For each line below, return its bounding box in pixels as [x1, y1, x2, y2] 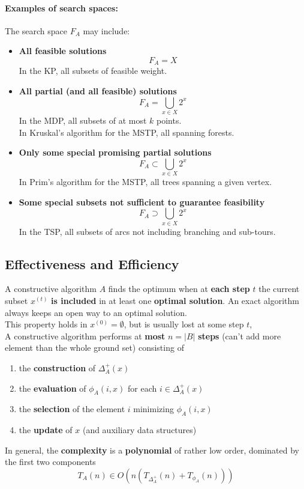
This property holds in [5, 318, 88, 330]
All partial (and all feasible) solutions [19, 85, 177, 97]
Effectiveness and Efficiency [5, 254, 179, 273]
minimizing [133, 402, 174, 415]
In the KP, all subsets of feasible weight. [19, 64, 167, 77]
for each [128, 381, 157, 394]
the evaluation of [19, 381, 86, 394]
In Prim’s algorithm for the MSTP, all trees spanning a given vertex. [19, 175, 272, 188]
